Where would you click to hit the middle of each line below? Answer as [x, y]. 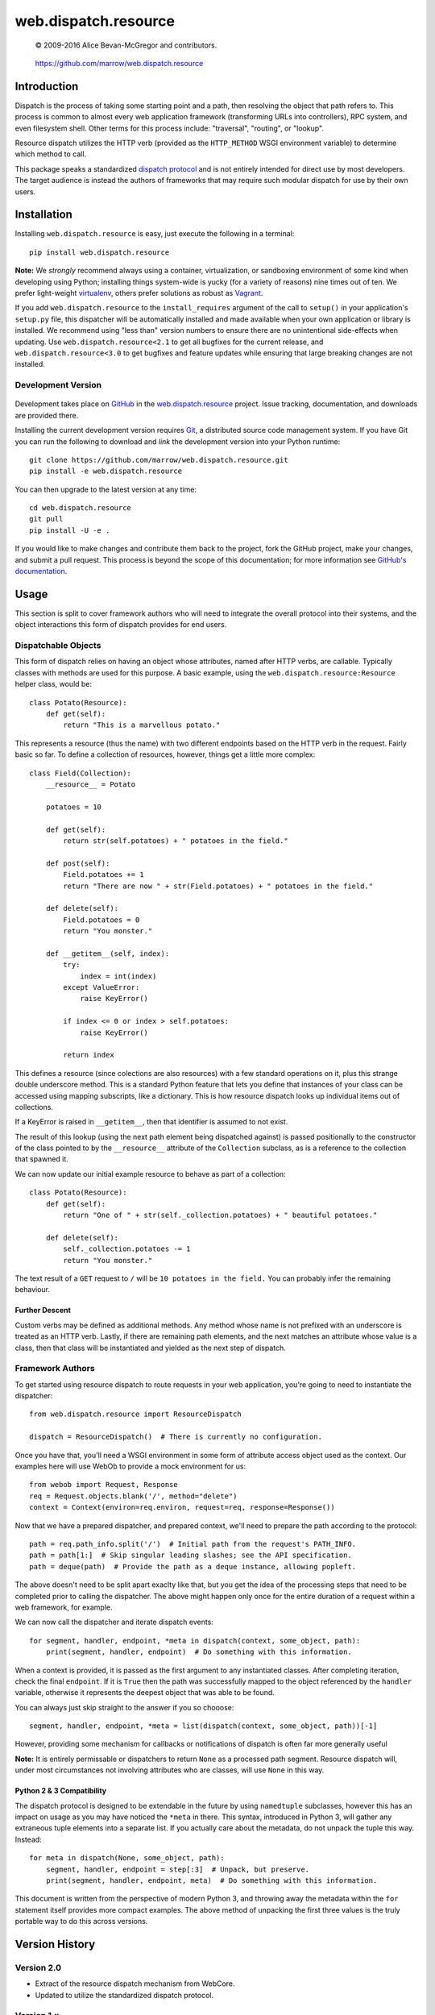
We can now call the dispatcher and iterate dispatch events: [114, 1622]
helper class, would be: [54, 684]
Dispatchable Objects [58, 646]
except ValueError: [101, 988]
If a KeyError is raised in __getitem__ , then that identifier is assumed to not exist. [151, 1122]
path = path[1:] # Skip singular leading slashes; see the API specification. [191, 1555]
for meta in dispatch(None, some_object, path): [127, 1858]
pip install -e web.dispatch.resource [106, 471]
